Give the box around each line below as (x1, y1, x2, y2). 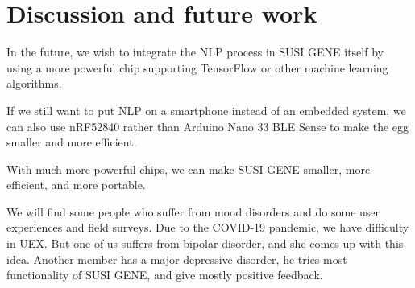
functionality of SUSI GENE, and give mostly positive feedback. (6, 266, 323, 283)
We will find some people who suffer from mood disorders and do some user (6, 203, 380, 220)
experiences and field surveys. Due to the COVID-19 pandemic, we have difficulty (6, 219, 409, 236)
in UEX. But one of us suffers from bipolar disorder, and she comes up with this (6, 235, 404, 252)
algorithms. (6, 75, 62, 92)
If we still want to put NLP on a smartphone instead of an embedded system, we (6, 101, 406, 118)
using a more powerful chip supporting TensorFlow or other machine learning (6, 59, 388, 76)
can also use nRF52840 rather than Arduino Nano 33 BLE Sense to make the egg (6, 117, 409, 134)
